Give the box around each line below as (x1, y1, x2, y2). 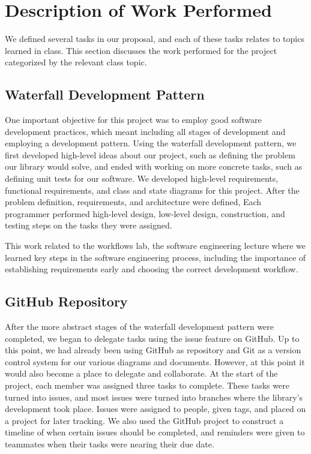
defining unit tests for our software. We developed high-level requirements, (5, 172, 279, 185)
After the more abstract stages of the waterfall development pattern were (5, 320, 274, 333)
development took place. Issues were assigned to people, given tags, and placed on (5, 402, 306, 415)
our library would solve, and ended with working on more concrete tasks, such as (5, 160, 303, 173)
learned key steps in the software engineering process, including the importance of (5, 251, 306, 263)
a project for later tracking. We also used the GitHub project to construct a (5, 414, 284, 426)
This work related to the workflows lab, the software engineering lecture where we (5, 239, 306, 252)
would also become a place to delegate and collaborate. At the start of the (5, 367, 278, 380)
